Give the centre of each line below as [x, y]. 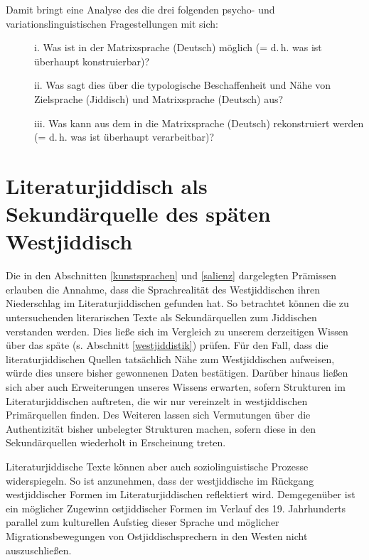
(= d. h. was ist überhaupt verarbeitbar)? [124, 137]
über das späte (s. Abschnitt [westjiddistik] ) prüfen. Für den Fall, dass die [167, 345]
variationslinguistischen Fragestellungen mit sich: [112, 23]
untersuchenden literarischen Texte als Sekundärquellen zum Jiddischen [161, 317]
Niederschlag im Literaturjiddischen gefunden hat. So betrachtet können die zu [177, 303]
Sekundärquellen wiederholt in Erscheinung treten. [116, 442]
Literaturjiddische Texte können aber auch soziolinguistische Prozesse [157, 466]
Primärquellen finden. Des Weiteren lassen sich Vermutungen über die [158, 415]
